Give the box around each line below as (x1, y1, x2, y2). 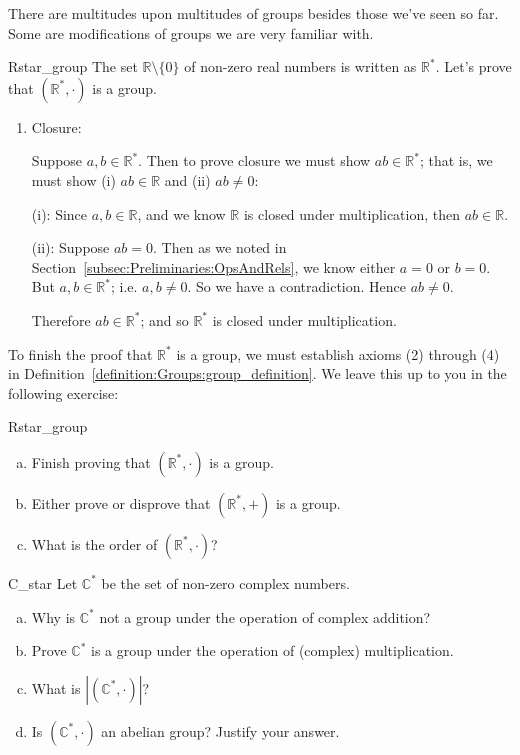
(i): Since (31, 203, 88, 224)
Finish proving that (31, 451, 151, 472)
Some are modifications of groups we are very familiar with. (8, 22, 374, 43)
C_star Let (8, 572, 78, 593)
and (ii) (164, 169, 211, 190)
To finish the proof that (8, 343, 153, 364)
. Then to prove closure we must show (138, 150, 371, 171)
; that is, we (419, 150, 493, 171)
